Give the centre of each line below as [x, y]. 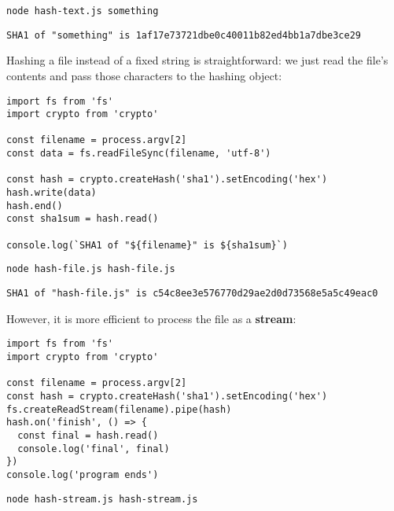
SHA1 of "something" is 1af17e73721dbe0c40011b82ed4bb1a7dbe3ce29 [184, 35]
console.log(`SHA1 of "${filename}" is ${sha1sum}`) [147, 245]
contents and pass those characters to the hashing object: [144, 75]
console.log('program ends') [83, 474]
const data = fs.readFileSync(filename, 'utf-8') [139, 154]
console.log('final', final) [94, 449]
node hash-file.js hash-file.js [91, 269]
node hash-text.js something [83, 11]
